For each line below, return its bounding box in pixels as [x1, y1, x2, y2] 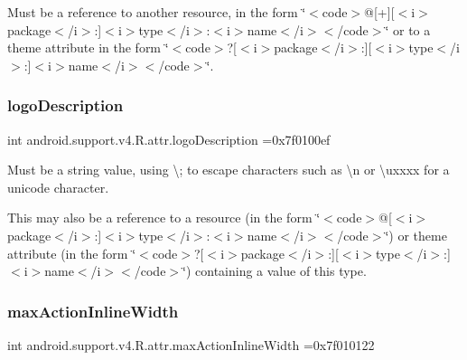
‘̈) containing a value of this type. [182, 261, 367, 280]
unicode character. [7, 177, 109, 196]
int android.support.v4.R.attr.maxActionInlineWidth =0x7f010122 [7, 335, 375, 354]
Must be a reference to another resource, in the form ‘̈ [7, 3, 306, 21]
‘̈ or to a [385, 20, 431, 39]
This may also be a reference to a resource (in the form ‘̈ [7, 208, 321, 227]
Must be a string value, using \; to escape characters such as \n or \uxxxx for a [7, 160, 450, 179]
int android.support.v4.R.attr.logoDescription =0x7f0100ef [7, 129, 331, 148]
